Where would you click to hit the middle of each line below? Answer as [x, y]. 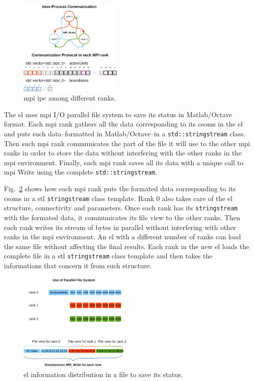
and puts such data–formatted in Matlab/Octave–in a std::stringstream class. [125, 133]
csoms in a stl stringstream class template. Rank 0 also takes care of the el [118, 198]
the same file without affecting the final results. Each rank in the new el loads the [127, 246]
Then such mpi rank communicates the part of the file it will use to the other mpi [127, 143]
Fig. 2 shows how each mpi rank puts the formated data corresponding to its [120, 189]
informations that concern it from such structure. [78, 265]
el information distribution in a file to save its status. [103, 374]
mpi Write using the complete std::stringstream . [81, 172]
